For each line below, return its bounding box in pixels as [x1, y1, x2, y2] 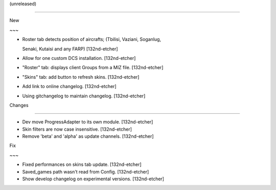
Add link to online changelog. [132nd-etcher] [22, 83, 117, 90]
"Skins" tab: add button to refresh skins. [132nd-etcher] [22, 74, 140, 80]
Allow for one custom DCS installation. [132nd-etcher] [22, 55, 136, 61]
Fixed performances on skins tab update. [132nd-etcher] [22, 161, 142, 167]
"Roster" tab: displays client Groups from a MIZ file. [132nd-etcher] [22, 65, 164, 71]
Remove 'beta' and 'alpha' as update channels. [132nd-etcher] [22, 133, 154, 139]
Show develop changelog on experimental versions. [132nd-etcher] [22, 176, 165, 182]
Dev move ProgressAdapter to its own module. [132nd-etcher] [22, 119, 153, 125]
